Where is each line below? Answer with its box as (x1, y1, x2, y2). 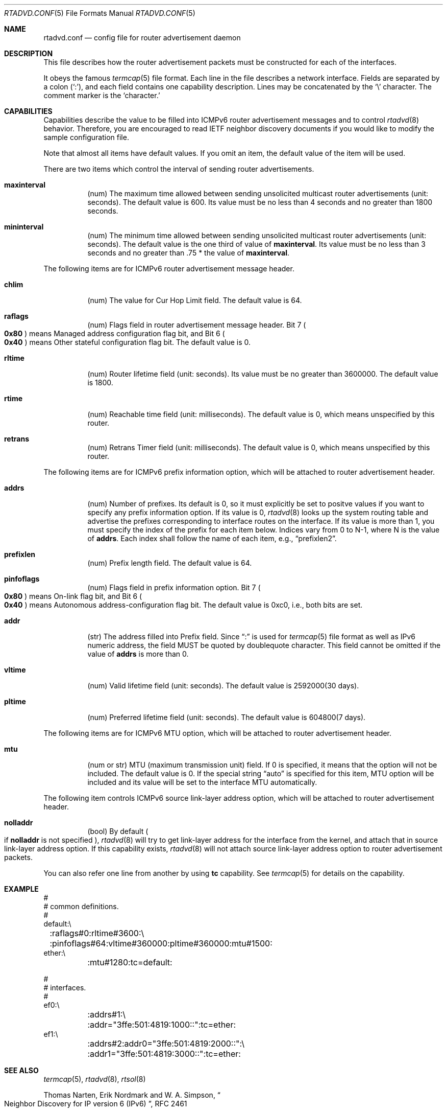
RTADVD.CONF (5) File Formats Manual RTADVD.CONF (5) (4, 9, 195, 17)
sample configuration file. (43, 133, 129, 142)
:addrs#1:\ (87, 1009, 126, 1020)
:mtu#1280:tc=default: (87, 957, 172, 967)
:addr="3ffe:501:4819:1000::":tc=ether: (87, 1020, 236, 1030)
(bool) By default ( (87, 827, 148, 836)
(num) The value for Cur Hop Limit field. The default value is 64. (87, 296, 302, 305)
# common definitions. (43, 902, 119, 911)
